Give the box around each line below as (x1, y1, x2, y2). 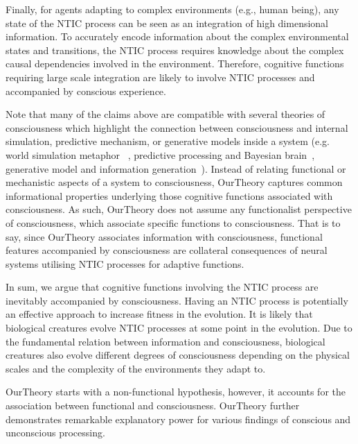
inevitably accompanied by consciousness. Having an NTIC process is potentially (6, 293, 348, 307)
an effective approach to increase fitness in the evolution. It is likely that (6, 307, 313, 321)
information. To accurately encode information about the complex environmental (6, 29, 349, 44)
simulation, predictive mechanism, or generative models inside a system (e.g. (6, 134, 330, 148)
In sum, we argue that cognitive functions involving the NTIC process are (6, 280, 319, 294)
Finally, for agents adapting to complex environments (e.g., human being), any (6, 2, 339, 16)
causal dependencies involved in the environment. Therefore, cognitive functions (6, 56, 344, 71)
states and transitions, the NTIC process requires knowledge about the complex (6, 42, 344, 57)
